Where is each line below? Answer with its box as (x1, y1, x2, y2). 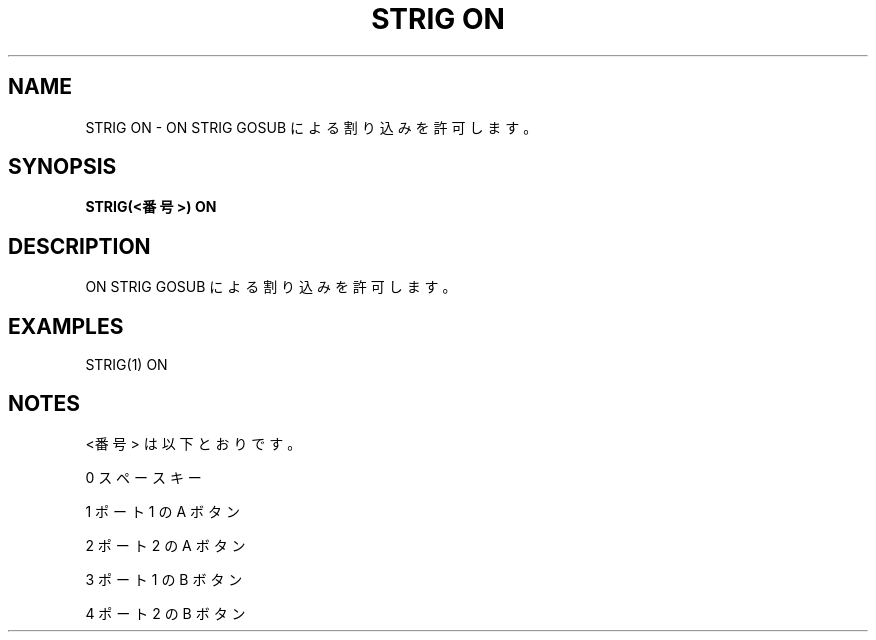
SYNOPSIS (8, 154, 117, 180)
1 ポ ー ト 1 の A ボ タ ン (85, 502, 240, 520)
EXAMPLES (8, 313, 124, 339)
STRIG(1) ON (85, 356, 168, 374)
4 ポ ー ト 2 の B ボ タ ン (85, 604, 246, 622)
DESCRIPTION (8, 233, 151, 259)
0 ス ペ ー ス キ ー (85, 468, 202, 486)
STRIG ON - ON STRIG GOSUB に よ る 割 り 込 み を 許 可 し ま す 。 (85, 118, 538, 136)
